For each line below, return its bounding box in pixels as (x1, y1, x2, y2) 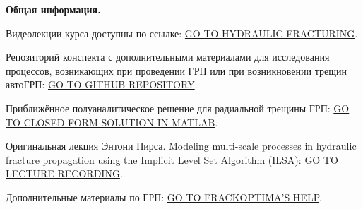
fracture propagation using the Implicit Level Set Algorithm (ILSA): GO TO (6, 152, 338, 167)
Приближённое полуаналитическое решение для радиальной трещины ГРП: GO (6, 100, 350, 115)
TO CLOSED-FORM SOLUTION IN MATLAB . (6, 114, 218, 129)
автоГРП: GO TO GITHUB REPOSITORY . (6, 77, 198, 92)
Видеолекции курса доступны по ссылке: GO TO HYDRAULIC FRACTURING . (6, 25, 358, 40)
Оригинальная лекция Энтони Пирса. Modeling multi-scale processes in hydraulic (6, 138, 357, 153)
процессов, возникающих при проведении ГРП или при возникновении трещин (6, 63, 347, 78)
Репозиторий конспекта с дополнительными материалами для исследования (6, 49, 330, 64)
